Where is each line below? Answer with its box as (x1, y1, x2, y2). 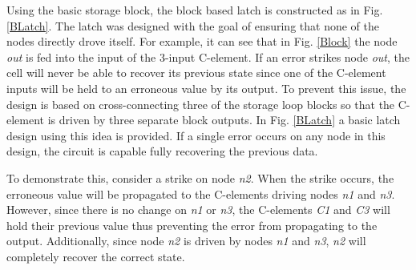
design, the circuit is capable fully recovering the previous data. (6, 143, 318, 159)
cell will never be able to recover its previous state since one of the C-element (6, 64, 386, 81)
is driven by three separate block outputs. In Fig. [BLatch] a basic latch (47, 111, 401, 128)
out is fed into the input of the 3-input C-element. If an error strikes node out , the (6, 48, 410, 65)
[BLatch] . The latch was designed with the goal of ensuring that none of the (6, 17, 379, 34)
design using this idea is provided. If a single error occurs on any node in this (6, 127, 386, 143)
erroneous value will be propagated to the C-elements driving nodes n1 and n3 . (6, 185, 395, 202)
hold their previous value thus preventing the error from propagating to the (6, 216, 378, 233)
